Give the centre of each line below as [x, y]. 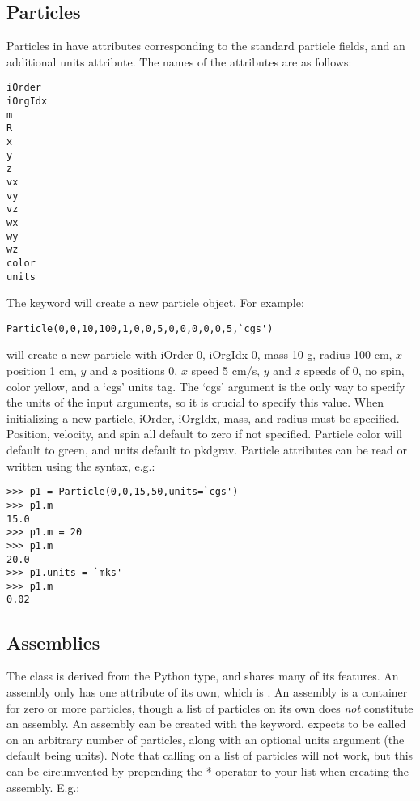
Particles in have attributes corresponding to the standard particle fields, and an [206, 46]
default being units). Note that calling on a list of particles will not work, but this [210, 755]
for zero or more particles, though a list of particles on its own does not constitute [210, 707]
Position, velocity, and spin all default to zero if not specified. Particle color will [204, 434]
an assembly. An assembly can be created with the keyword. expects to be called [206, 724]
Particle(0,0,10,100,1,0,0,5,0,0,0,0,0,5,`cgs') [140, 328]
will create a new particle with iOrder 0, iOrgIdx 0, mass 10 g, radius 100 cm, [199, 354]
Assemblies [53, 642]
